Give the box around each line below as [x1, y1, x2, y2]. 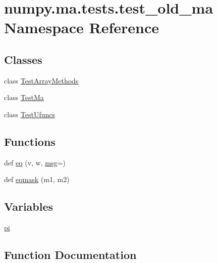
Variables [4, 199, 53, 214]
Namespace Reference [4, 17, 159, 38]
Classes [4, 51, 42, 67]
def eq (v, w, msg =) [4, 157, 66, 167]
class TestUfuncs [4, 109, 56, 119]
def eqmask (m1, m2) [4, 174, 70, 185]
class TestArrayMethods [4, 75, 79, 85]
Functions [4, 133, 56, 149]
